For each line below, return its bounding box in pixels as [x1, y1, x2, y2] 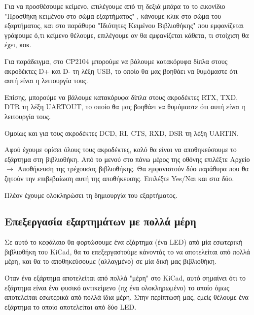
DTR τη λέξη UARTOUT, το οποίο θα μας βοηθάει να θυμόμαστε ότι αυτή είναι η [4, 101, 246, 112]
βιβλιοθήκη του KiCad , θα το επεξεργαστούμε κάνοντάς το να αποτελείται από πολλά [4, 246, 251, 256]
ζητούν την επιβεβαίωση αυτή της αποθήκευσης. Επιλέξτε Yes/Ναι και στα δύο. [4, 173, 234, 183]
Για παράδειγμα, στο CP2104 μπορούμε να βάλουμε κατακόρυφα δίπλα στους [4, 56, 228, 66]
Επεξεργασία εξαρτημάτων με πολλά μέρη [4, 214, 196, 229]
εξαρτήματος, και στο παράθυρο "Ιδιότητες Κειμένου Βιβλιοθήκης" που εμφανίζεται [4, 20, 244, 31]
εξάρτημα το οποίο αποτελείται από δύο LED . [4, 301, 137, 312]
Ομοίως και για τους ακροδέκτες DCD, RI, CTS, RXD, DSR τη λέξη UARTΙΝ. [4, 127, 239, 138]
